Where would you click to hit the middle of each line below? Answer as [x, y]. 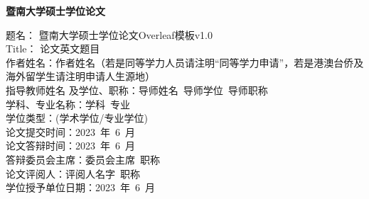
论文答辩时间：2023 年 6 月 [70, 146]
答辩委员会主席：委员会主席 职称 [83, 159]
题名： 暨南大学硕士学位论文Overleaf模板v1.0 [109, 34]
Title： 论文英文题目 [53, 49]
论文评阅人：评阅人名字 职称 [73, 173]
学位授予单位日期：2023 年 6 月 [80, 187]
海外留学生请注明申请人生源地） [80, 76]
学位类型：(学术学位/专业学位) [77, 118]
